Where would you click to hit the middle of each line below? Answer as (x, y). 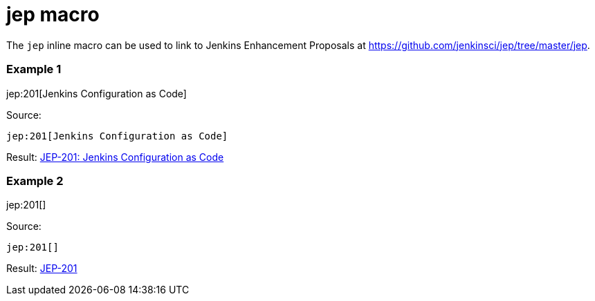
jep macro (53, 14)
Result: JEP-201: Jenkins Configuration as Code (115, 157)
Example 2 (35, 181)
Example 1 (34, 69)
